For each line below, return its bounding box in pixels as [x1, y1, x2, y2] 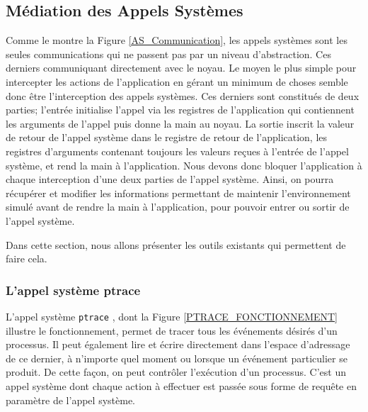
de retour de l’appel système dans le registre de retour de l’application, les [6, 130, 328, 145]
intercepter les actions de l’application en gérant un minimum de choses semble [6, 74, 348, 89]
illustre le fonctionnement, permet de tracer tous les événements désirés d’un [6, 323, 338, 338]
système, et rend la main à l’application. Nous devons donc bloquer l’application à [6, 157, 362, 172]
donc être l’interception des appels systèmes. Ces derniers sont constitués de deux [6, 88, 360, 103]
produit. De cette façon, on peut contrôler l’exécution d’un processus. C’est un [6, 364, 346, 379]
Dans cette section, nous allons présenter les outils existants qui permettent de [6, 237, 346, 252]
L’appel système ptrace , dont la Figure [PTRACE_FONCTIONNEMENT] [6, 308, 338, 323]
